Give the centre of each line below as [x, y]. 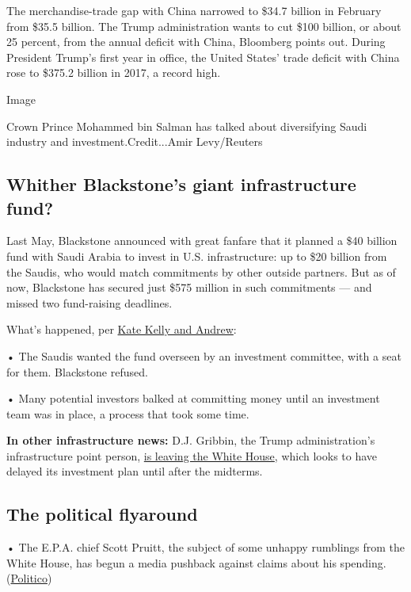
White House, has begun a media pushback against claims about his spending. [196, 562]
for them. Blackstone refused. [77, 371]
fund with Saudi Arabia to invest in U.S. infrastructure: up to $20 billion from [197, 256]
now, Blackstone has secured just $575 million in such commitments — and [189, 287]
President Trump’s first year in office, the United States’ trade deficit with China [203, 57]
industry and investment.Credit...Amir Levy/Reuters [135, 141]
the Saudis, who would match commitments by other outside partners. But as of [201, 271]
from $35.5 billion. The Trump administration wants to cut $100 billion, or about [204, 26]
